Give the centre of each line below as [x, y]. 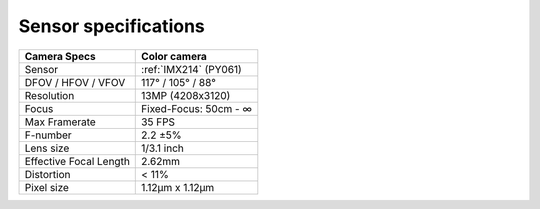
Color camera [174, 56]
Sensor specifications [111, 26]
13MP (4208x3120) [186, 95]
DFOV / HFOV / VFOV [75, 82]
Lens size [47, 148]
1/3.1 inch [163, 148]
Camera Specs [60, 56]
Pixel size [47, 187]
